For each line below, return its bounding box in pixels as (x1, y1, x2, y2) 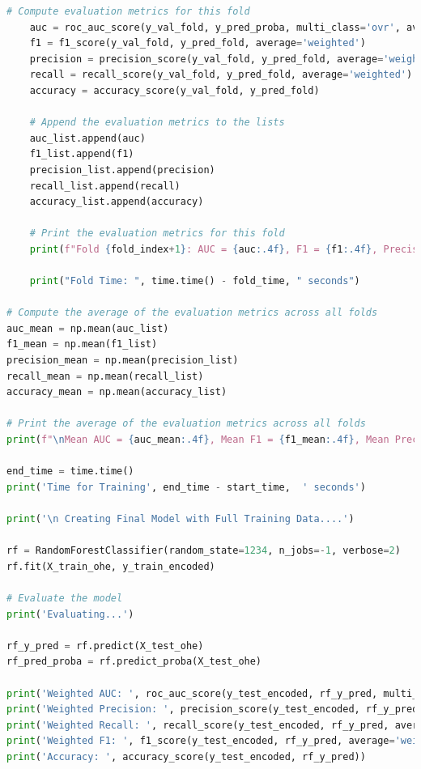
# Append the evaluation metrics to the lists (29, 117, 285, 129)
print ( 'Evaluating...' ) (6, 608, 134, 620)
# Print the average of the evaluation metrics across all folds (6, 418, 366, 430)
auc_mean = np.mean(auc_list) (6, 322, 169, 334)
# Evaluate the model (6, 592, 123, 604)
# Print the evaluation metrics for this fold (29, 227, 285, 240)
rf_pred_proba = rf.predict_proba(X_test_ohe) (6, 656, 262, 668)
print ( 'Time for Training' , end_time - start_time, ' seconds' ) (6, 481, 366, 493)
